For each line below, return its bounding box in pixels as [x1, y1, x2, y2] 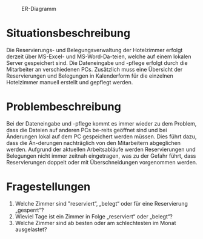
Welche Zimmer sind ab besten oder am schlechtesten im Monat [15, 219, 176, 226]
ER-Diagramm [21, 5, 56, 12]
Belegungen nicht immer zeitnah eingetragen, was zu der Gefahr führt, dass [6, 152, 196, 160]
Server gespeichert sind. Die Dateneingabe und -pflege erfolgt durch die [6, 59, 188, 66]
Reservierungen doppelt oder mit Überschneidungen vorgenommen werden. [6, 158, 198, 166]
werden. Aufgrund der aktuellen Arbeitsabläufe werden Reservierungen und [6, 146, 196, 153]
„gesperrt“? [15, 206, 44, 214]
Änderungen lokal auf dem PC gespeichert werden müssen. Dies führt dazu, [6, 133, 197, 140]
